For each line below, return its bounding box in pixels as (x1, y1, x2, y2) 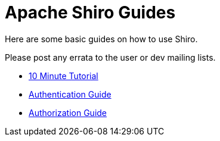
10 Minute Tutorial (29, 70, 98, 81)
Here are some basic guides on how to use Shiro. (5, 33, 198, 44)
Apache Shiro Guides (5, 2, 176, 23)
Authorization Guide (29, 107, 107, 118)
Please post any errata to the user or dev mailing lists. (5, 52, 216, 62)
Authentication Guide (29, 89, 111, 99)
